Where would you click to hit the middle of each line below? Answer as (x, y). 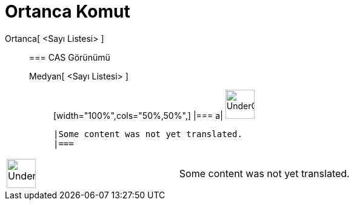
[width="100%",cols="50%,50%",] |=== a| (138, 115)
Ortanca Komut (68, 12)
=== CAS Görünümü (70, 57)
